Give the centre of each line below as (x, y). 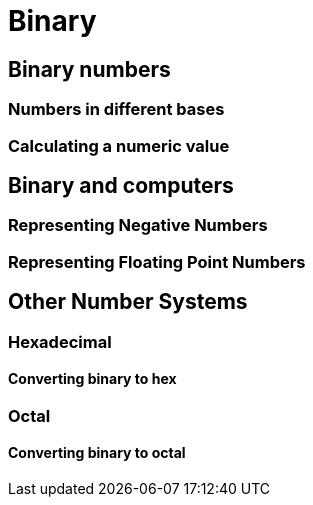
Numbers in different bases (116, 109)
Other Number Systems (128, 302)
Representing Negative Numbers (138, 225)
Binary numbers (89, 69)
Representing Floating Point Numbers (157, 261)
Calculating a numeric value (119, 145)
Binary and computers (121, 185)
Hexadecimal (60, 341)
